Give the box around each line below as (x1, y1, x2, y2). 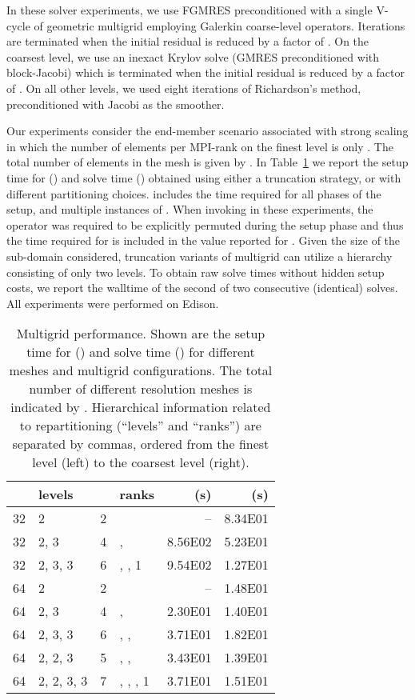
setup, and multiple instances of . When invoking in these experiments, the (6, 201, 373, 218)
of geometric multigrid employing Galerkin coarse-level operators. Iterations (34, 17, 405, 34)
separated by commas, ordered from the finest (12, 434, 269, 454)
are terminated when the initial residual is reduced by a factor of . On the (6, 33, 369, 50)
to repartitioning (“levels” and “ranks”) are (19, 416, 261, 435)
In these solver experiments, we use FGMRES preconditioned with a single (6, 2, 373, 18)
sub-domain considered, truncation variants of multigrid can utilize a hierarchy (6, 247, 393, 264)
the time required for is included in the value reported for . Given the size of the (6, 232, 401, 249)
